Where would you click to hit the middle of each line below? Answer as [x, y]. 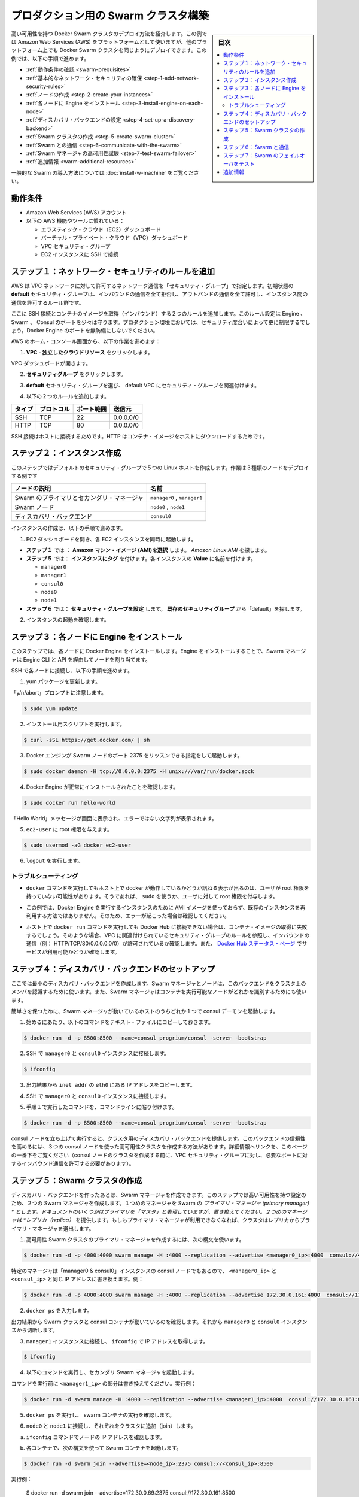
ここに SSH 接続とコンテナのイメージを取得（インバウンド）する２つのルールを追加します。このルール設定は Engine [155, 314]
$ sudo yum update [51, 708]
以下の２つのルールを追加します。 [68, 396]
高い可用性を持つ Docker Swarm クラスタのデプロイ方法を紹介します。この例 [107, 34]
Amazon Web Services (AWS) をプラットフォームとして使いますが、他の [107, 41]
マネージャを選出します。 [63, 1228]
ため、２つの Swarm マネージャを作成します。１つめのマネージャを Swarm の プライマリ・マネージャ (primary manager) [160, 1203]
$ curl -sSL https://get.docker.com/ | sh [87, 740]
